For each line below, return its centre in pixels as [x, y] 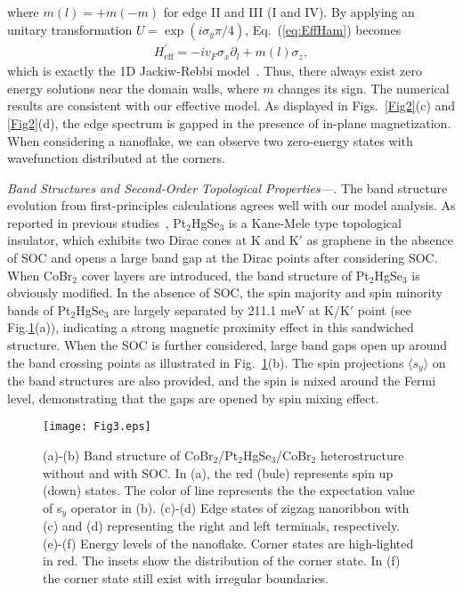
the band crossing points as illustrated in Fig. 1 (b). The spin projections [206, 362]
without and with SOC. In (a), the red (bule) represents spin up [218, 472]
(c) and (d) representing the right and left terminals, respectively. [222, 526]
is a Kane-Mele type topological [315, 222]
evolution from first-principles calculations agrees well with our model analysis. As [231, 205]
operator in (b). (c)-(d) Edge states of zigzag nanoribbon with [240, 507]
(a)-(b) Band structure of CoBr [128, 455]
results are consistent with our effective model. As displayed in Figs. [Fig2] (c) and [231, 106]
